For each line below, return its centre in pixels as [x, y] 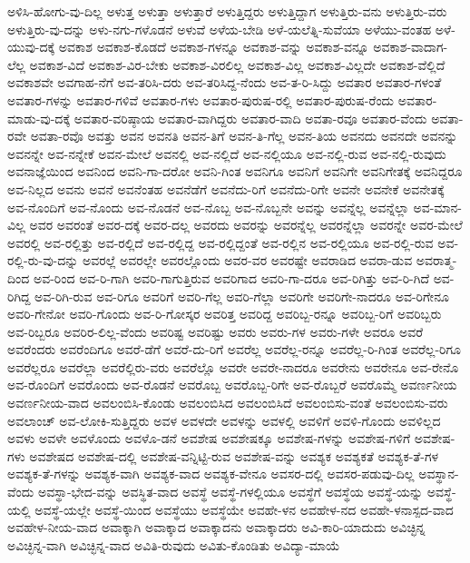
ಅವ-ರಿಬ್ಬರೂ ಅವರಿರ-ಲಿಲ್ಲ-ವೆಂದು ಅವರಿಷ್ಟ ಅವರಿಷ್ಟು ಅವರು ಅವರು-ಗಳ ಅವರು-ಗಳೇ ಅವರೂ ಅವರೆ [215, 331]
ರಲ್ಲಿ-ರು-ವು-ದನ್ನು [43, 260]
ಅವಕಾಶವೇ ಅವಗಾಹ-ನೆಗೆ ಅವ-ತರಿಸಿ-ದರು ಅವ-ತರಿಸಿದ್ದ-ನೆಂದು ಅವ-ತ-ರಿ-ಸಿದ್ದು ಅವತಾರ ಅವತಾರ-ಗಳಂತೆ [225, 82]
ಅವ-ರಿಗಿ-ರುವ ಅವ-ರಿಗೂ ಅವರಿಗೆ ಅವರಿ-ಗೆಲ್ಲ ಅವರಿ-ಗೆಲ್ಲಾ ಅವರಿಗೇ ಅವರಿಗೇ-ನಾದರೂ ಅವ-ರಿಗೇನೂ [242, 296]
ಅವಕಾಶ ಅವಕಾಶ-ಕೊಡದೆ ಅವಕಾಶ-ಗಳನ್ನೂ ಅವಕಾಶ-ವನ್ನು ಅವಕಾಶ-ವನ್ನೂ [214, 47]
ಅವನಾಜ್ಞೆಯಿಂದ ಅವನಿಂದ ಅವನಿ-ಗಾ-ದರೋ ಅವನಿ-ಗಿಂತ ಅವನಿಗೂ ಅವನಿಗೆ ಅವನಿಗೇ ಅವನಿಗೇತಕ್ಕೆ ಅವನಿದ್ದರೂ [235, 171]
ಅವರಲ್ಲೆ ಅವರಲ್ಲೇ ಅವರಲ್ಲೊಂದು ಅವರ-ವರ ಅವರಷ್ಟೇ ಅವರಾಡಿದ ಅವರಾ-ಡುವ [248, 260]
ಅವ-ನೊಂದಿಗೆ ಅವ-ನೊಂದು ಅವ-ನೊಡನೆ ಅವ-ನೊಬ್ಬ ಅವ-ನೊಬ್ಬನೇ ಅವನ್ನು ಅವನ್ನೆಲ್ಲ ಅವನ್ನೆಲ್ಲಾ [208, 207]
